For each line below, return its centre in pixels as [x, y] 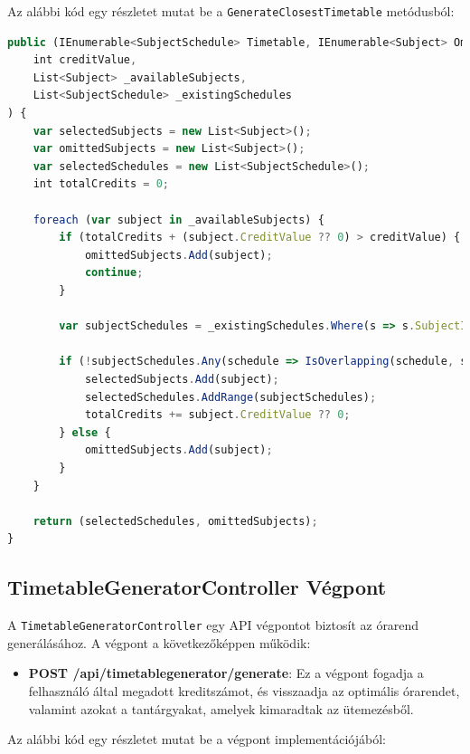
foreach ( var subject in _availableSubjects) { [179, 220]
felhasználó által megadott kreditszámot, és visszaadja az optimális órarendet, [244, 690]
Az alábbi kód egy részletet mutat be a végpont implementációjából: [197, 739]
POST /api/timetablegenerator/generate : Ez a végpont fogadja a [226, 673]
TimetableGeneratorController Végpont [197, 587]
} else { [85, 432]
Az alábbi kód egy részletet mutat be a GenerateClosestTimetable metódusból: [231, 11]
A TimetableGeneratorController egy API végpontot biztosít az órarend [213, 625]
